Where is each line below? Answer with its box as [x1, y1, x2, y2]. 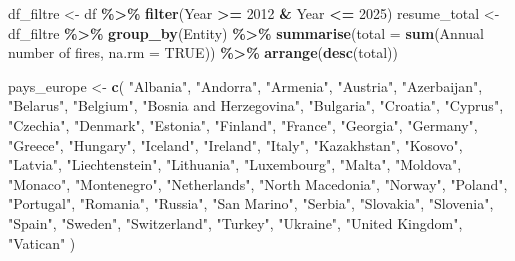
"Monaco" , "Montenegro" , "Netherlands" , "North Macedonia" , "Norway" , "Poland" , [8, 173, 508, 194]
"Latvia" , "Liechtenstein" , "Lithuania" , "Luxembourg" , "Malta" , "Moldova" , [8, 154, 462, 175]
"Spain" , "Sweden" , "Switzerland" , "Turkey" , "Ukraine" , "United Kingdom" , [8, 212, 463, 233]
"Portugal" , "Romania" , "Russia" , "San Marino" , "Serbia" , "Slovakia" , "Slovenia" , [8, 193, 494, 214]
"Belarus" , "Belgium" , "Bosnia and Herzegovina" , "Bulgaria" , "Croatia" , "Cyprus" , [8, 95, 504, 116]
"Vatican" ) [8, 232, 76, 253]
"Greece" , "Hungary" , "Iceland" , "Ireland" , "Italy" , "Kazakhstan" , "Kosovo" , [8, 134, 463, 155]
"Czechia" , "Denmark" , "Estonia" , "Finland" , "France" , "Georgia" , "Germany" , [8, 114, 478, 135]
